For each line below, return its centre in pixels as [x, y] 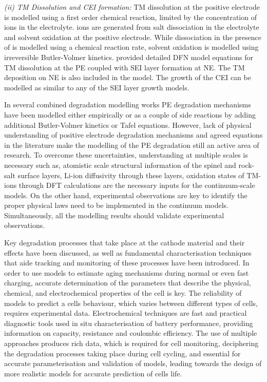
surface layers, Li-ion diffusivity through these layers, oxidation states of [131, 175]
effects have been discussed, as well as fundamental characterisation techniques [128, 252]
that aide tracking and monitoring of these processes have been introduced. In [127, 263]
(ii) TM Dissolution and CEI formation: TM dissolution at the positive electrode [132, 7]
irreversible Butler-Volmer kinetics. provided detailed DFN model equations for [129, 57]
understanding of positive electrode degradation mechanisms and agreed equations [133, 135]
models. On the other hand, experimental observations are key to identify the [126, 195]
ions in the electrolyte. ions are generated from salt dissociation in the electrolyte [132, 27]
